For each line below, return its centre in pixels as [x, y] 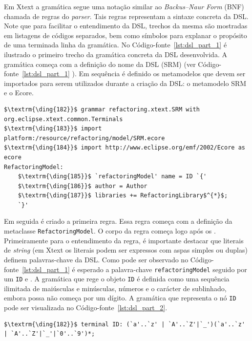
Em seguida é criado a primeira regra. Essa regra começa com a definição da [118, 221]
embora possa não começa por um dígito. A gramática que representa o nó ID [120, 298]
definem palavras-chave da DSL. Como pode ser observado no [96, 259]
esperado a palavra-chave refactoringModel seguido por [162, 269]
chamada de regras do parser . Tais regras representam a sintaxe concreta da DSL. [126, 16]
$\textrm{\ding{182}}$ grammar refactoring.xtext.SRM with [102, 109]
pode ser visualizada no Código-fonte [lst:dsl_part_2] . [86, 308]
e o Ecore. [19, 93]
